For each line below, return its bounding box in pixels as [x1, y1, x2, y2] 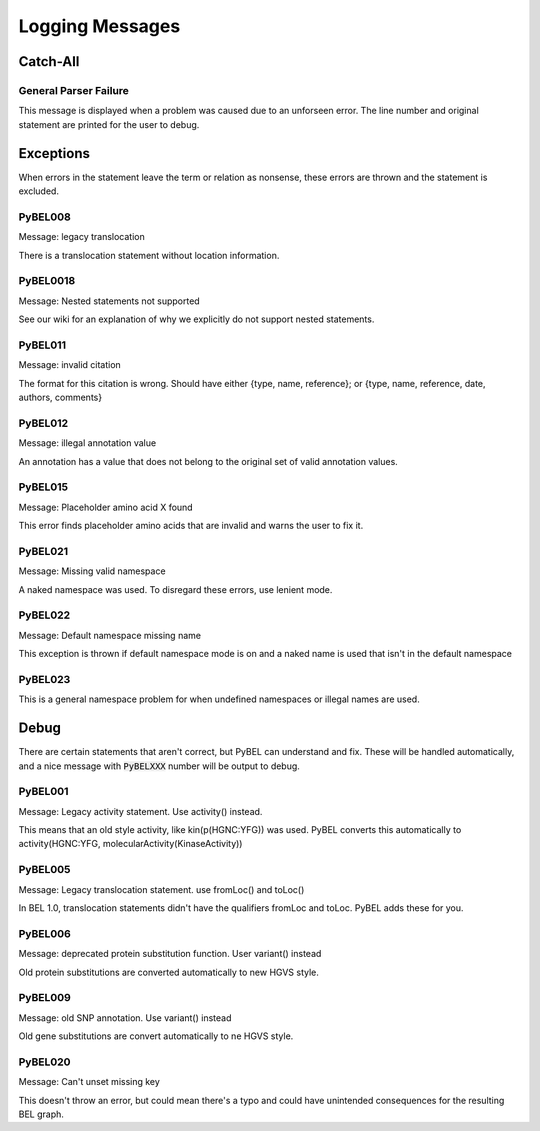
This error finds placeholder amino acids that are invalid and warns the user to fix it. [18, 520, 364, 532]
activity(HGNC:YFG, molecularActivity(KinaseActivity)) [18, 838, 243, 850]
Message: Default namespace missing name [18, 629, 202, 641]
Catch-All [18, 53, 80, 70]
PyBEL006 [18, 926, 72, 940]
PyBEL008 [18, 210, 72, 224]
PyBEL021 [18, 544, 69, 558]
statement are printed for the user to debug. [18, 118, 200, 130]
